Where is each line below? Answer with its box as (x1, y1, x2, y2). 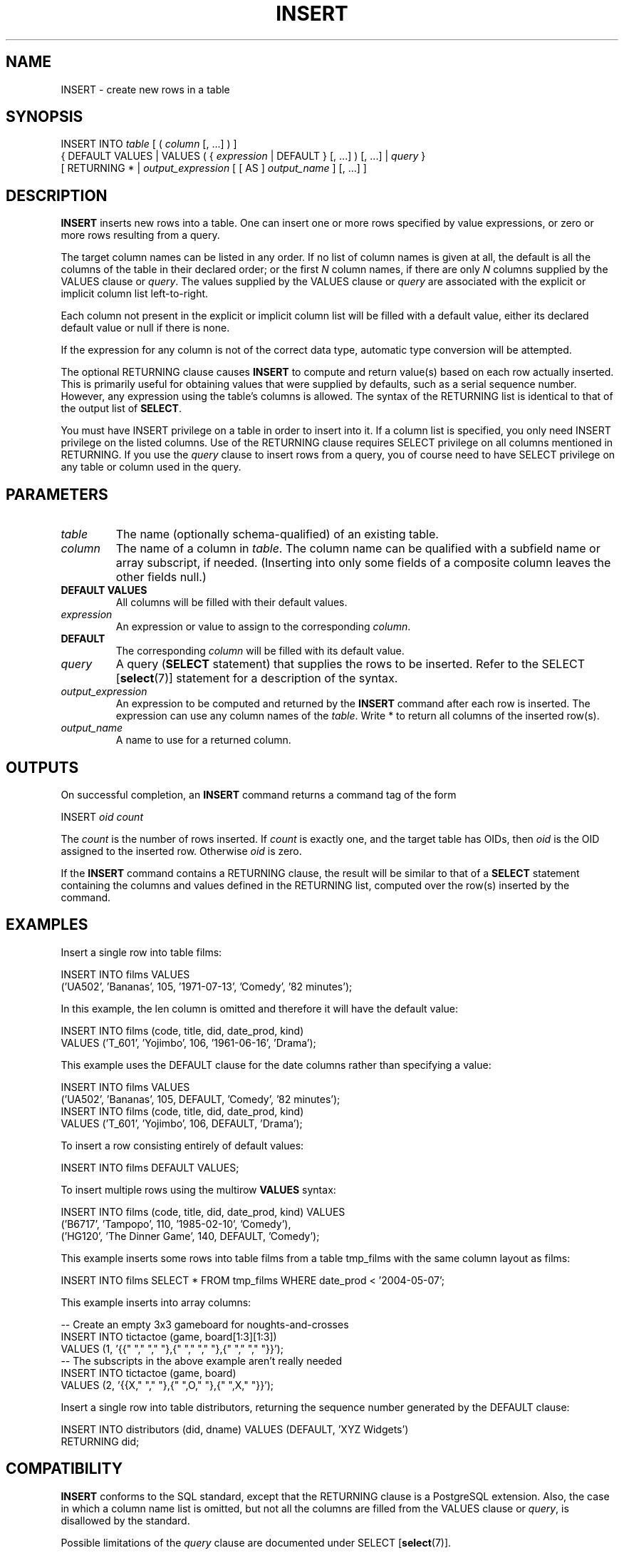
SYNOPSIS (6, 108, 83, 126)
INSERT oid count (61, 810, 143, 823)
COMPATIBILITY (6, 1460, 123, 1478)
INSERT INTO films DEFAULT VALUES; (61, 1161, 239, 1174)
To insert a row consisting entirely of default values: (61, 1139, 304, 1152)
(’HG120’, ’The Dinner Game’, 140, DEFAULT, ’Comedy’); (61, 1229, 320, 1242)
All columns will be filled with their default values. (115, 596, 348, 609)
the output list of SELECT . (61, 402, 182, 415)
